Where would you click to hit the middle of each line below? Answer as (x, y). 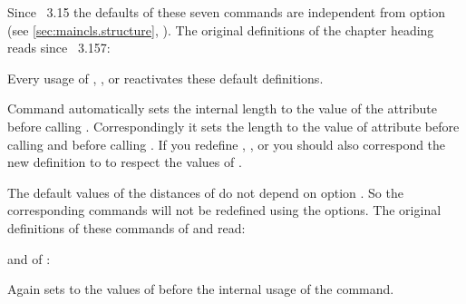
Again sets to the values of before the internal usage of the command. (201, 289)
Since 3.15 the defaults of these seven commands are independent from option (226, 12)
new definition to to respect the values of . (125, 162)
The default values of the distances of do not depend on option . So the (205, 192)
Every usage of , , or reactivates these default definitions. (165, 78)
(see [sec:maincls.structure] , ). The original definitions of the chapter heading (221, 29)
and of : (29, 258)
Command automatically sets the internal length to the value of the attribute (222, 108)
